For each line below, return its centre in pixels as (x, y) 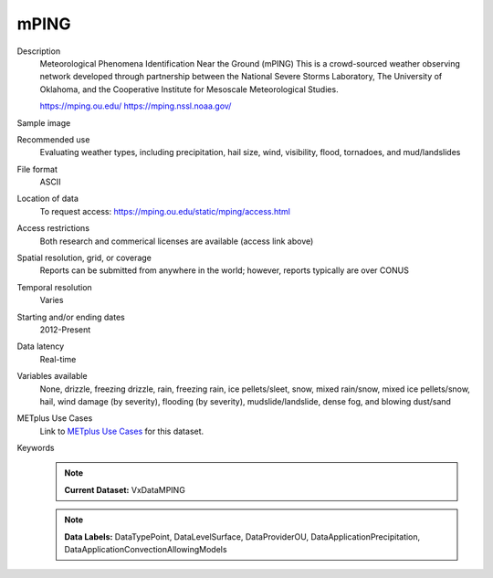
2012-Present (65, 330)
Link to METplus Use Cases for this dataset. (122, 431)
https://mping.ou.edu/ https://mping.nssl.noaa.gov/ (136, 106)
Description (39, 51)
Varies (52, 300)
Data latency (41, 346)
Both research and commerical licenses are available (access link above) (177, 241)
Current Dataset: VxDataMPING (125, 489)
